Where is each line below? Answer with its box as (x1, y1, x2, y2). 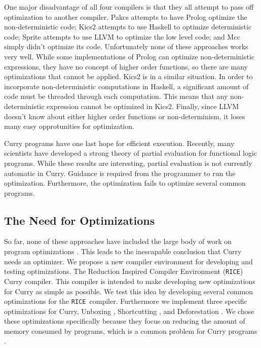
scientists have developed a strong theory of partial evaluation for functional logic (4, 148, 257, 158)
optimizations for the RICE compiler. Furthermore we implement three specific (4, 296, 247, 306)
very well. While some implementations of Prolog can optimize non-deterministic (4, 51, 255, 61)
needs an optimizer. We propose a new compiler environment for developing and (4, 256, 253, 266)
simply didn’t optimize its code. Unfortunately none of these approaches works (4, 41, 248, 52)
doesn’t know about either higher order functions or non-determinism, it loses (4, 111, 245, 121)
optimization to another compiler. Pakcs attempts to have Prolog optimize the (4, 11, 247, 22)
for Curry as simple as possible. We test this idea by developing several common (4, 286, 253, 296)
